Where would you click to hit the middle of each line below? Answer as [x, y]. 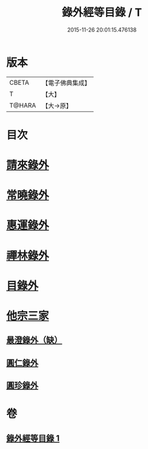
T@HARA [23, 105]
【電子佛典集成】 [66, 83]
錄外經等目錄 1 [33, 438]
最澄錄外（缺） [34, 340]
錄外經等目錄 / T [102, 12]
